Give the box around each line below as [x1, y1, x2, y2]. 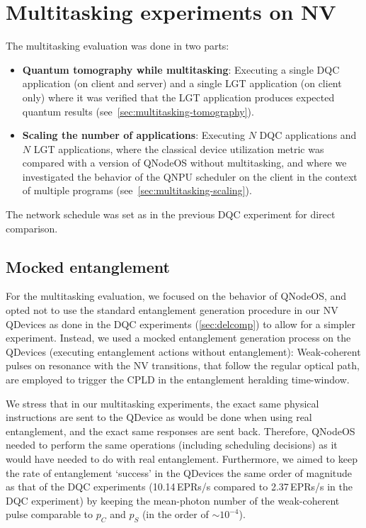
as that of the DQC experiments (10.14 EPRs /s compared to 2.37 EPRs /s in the [6, 479, 353, 494]
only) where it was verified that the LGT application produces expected [22, 89, 335, 104]
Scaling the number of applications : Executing [22, 128, 245, 142]
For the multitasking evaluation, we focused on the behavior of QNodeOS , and [6, 288, 347, 303]
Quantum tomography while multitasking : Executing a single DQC [22, 62, 340, 77]
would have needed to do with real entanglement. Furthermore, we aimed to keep [6, 451, 358, 466]
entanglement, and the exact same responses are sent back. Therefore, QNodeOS [6, 423, 355, 438]
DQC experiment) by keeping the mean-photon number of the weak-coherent [6, 493, 340, 507]
